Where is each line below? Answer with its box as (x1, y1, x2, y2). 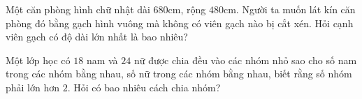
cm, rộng (168, 2, 206, 16)
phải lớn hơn (6, 79, 60, 94)
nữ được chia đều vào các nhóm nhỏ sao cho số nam (133, 52, 357, 67)
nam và (86, 52, 118, 67)
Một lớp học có (6, 52, 71, 67)
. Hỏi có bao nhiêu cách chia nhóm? (67, 79, 221, 94)
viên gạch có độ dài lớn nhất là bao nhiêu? (6, 29, 188, 44)
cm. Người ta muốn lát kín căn (223, 2, 356, 16)
